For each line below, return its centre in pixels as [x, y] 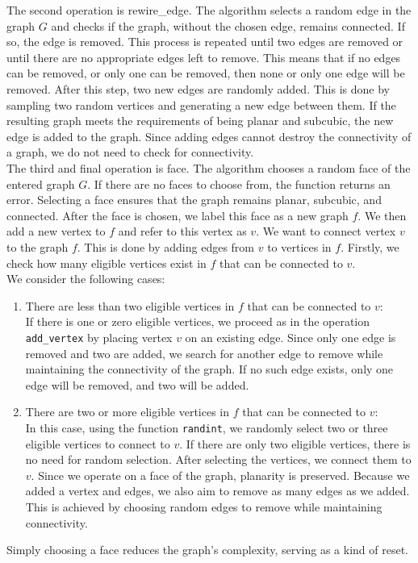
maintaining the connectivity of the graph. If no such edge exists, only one [209, 369]
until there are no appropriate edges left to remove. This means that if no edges [204, 57]
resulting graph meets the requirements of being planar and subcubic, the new [200, 121]
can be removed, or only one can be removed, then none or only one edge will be [206, 73]
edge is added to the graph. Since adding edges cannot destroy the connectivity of [209, 136]
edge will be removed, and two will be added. [137, 384]
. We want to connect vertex [326, 231]
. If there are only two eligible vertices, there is [295, 443]
